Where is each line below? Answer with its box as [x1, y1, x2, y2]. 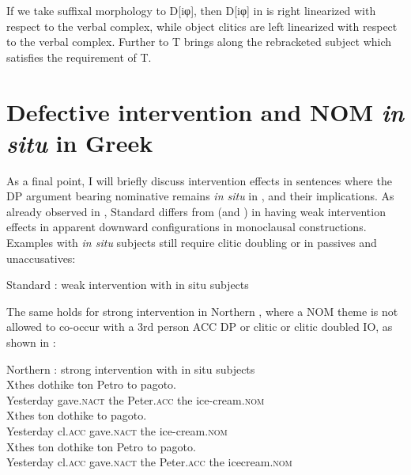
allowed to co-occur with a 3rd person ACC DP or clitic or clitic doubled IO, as [6, 318, 393, 335]
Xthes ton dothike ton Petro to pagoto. [6, 438, 196, 454]
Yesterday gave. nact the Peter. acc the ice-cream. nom [6, 391, 265, 408]
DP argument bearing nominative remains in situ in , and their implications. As [6, 188, 394, 204]
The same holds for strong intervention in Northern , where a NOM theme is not [6, 302, 398, 319]
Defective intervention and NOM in [6, 95, 404, 128]
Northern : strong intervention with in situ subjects [6, 360, 255, 377]
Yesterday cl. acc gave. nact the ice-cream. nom [6, 423, 228, 439]
